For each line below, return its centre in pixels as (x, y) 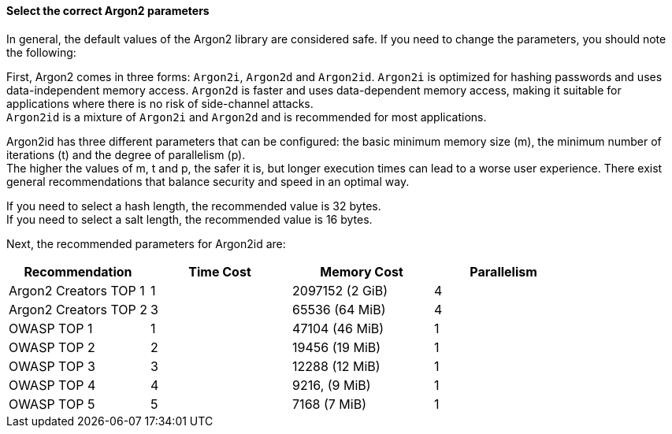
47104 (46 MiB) (338, 328)
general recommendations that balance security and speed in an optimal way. (208, 181)
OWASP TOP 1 (51, 328)
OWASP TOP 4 (52, 385)
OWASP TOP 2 (52, 347)
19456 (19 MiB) (337, 347)
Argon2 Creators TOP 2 (78, 309)
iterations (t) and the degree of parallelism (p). (126, 154)
